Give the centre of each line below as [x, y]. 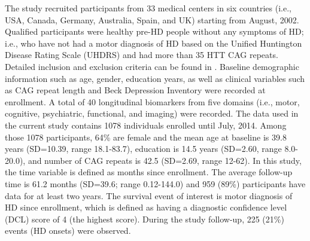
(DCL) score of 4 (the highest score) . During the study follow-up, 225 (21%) [145, 219]
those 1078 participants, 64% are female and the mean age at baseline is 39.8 [146, 137]
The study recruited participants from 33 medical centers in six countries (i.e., [148, 8]
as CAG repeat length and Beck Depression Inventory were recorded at [135, 90]
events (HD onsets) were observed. [68, 231]
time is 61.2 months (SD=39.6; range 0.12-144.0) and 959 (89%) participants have [155, 183]
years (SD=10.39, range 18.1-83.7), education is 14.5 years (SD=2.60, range [143, 149]
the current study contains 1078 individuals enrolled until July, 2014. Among [146, 125]
